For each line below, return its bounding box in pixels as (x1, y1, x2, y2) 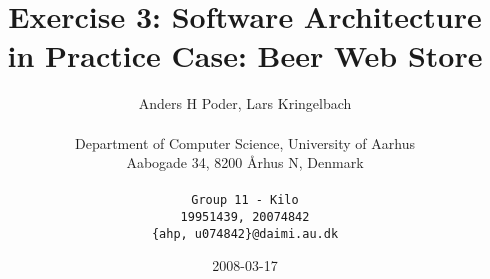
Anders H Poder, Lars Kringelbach (138, 93, 352, 114)
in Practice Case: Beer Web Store (7, 35, 483, 76)
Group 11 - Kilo (191, 193, 299, 208)
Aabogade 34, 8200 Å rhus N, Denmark (126, 152, 364, 173)
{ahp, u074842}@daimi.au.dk (151, 226, 339, 241)
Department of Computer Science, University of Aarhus (74, 132, 415, 153)
